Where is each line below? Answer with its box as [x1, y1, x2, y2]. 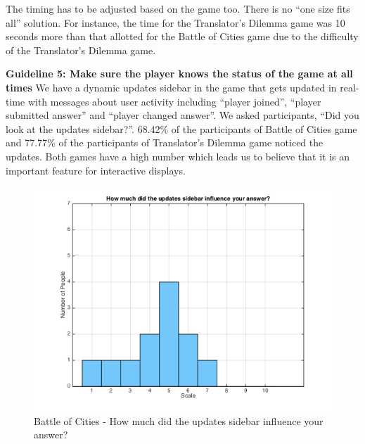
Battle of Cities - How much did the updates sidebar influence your [34, 413, 324, 428]
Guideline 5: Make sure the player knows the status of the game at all [6, 66, 353, 81]
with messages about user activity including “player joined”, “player [27, 94, 321, 108]
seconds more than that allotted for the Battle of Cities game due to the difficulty [6, 29, 359, 44]
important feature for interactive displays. [6, 163, 186, 177]
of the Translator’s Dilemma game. [6, 42, 156, 57]
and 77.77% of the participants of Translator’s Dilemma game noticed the [6, 135, 324, 150]
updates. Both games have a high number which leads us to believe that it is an [6, 148, 350, 163]
